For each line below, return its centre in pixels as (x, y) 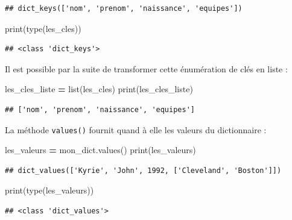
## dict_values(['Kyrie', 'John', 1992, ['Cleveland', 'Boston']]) (143, 170)
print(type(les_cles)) (43, 28)
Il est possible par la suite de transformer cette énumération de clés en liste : (146, 68)
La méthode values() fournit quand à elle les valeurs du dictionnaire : (136, 129)
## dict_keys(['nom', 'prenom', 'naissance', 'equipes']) (124, 8)
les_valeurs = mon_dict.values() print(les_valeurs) (100, 150)
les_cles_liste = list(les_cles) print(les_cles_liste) (99, 89)
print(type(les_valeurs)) (49, 190)
